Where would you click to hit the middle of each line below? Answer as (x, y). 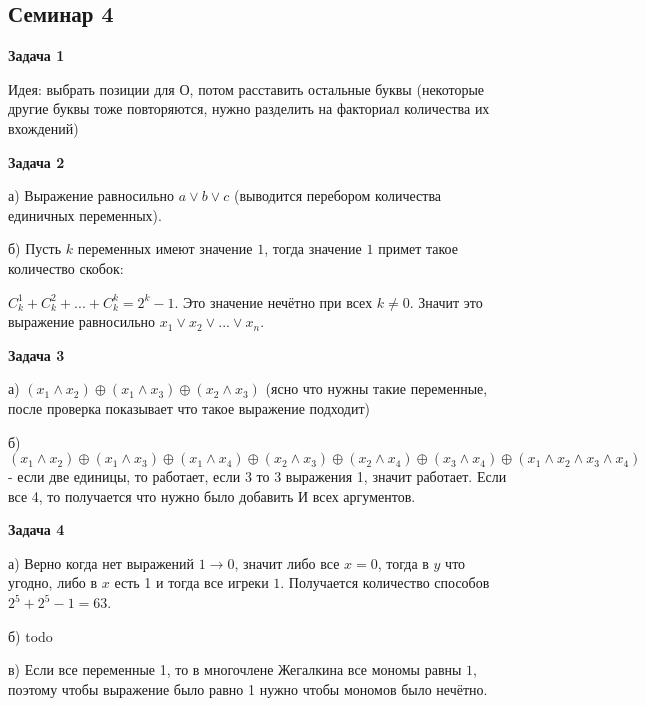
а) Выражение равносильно (91, 195)
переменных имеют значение (165, 248)
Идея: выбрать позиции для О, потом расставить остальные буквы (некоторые (246, 88)
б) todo (30, 635)
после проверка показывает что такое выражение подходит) (189, 407)
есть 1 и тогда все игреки (191, 582)
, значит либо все (287, 562)
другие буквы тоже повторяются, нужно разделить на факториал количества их (249, 108)
